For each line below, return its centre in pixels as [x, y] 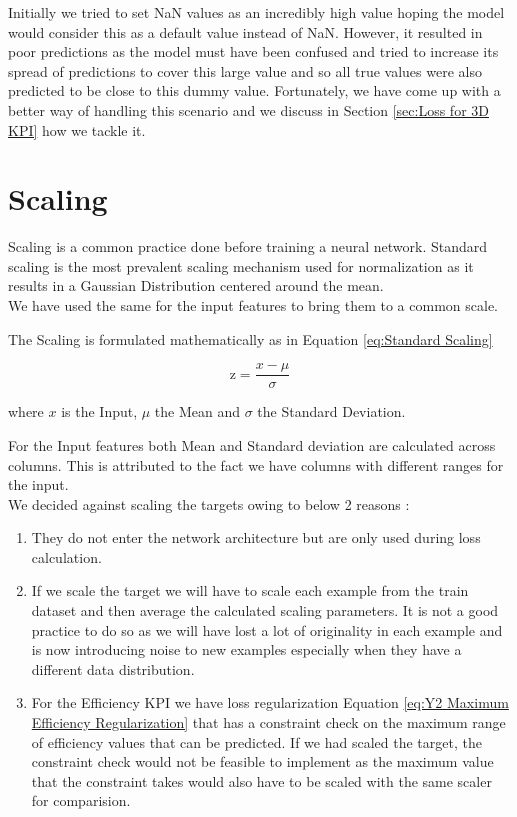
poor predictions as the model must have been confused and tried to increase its [253, 51]
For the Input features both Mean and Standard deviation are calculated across [252, 444]
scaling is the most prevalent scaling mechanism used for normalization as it [241, 265]
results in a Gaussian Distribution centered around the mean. [196, 285]
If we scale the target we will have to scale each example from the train [250, 590]
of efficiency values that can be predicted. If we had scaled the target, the [256, 741]
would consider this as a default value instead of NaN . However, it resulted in [245, 31]
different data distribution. [113, 668]
